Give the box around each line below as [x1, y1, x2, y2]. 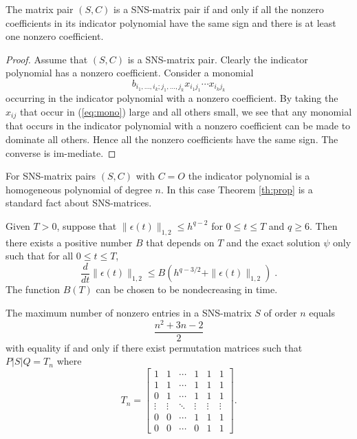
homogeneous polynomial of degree [6, 182, 152, 196]
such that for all [6, 248, 74, 263]
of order [263, 306, 297, 320]
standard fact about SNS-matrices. [6, 195, 152, 210]
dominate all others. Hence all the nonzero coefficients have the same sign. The [6, 132, 338, 147]
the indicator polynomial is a [188, 169, 310, 183]
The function [6, 282, 60, 297]
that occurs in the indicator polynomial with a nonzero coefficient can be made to [6, 118, 351, 133]
